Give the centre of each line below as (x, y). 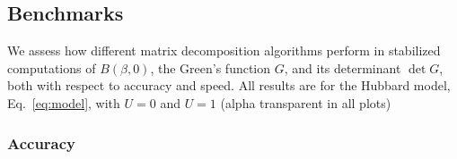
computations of (52, 67)
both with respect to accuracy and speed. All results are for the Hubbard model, (229, 85)
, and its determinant (343, 67)
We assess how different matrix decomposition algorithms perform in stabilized (224, 50)
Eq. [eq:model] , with (64, 102)
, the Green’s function (211, 67)
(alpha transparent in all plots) (306, 102)
